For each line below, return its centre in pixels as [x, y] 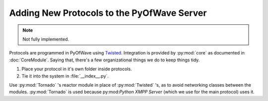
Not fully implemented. [46, 39]
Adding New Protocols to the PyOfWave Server [108, 13]
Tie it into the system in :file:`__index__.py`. [65, 76]
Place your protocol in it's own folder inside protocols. [77, 69]
